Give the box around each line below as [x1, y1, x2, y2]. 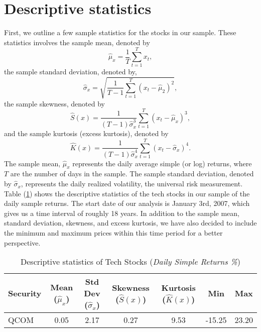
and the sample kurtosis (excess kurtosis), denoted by [4, 128, 169, 139]
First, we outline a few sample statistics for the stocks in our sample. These [4, 27, 236, 38]
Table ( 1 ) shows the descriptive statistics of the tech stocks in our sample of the [4, 188, 250, 198]
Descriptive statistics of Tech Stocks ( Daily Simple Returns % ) [21, 256, 240, 268]
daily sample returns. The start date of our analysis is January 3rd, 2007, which [4, 198, 250, 208]
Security [8, 287, 42, 299]
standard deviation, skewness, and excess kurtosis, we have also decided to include [4, 217, 257, 228]
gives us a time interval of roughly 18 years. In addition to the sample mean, [4, 207, 240, 218]
